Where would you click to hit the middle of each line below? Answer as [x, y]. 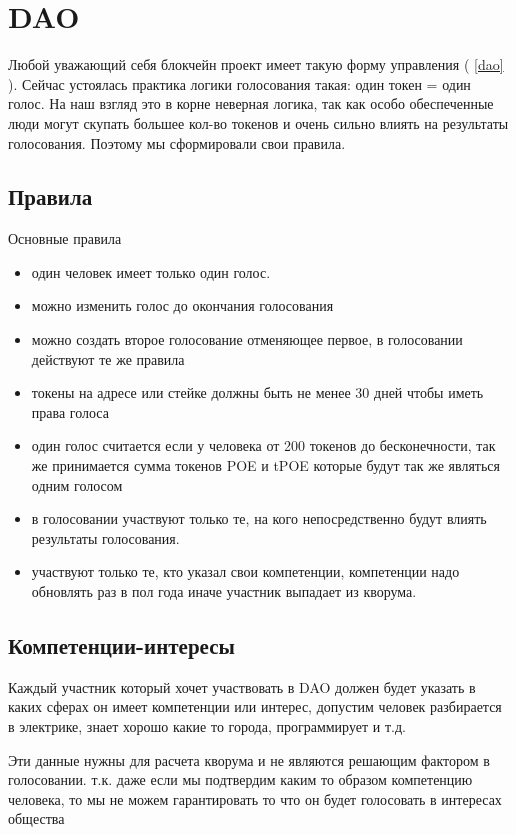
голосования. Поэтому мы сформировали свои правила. [177, 142]
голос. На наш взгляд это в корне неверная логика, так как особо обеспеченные [251, 103]
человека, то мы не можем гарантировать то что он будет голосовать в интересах [255, 798]
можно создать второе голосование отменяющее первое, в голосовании [247, 339]
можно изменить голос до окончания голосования [182, 305]
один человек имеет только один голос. [151, 271]
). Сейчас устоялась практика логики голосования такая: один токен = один [239, 83]
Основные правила [65, 238]
